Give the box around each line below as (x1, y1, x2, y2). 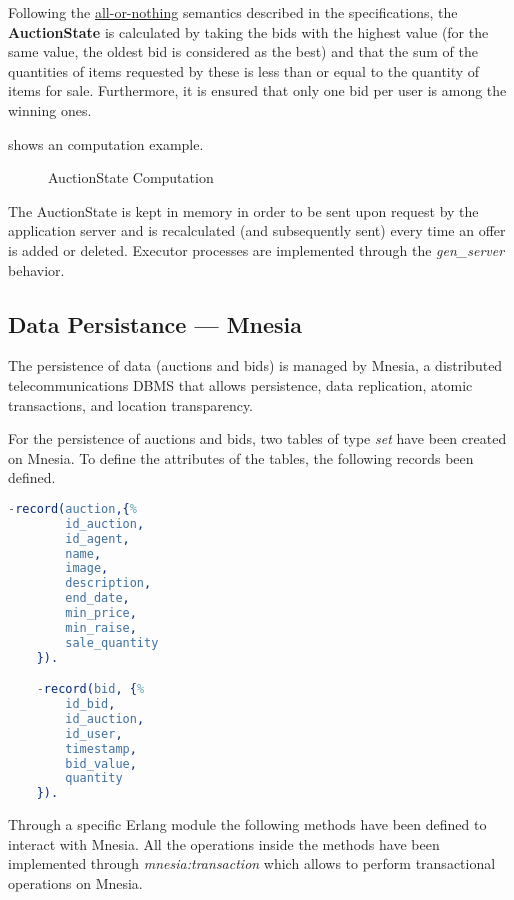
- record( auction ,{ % (8, 501, 137, 516)
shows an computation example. (8, 133, 204, 154)
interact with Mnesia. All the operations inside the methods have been (8, 833, 440, 854)
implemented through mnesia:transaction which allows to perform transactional (8, 853, 496, 874)
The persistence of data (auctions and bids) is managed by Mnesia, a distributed (8, 355, 503, 376)
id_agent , (65, 531, 130, 546)
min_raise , (65, 620, 137, 635)
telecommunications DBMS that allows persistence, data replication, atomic (8, 374, 473, 395)
